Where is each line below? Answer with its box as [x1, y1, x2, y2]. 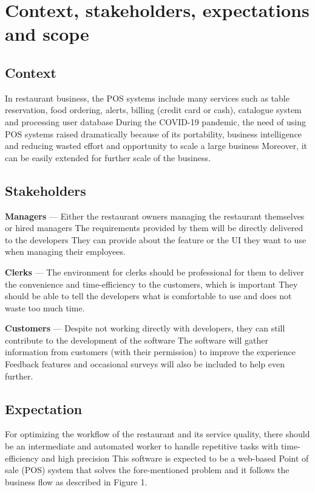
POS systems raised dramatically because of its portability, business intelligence [5, 127, 302, 140]
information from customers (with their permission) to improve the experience [5, 345, 296, 358]
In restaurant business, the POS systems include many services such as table [5, 91, 290, 104]
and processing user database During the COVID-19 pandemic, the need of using [5, 115, 306, 128]
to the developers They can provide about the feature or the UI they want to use [5, 233, 307, 246]
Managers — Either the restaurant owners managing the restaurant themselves [5, 209, 305, 222]
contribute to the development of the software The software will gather [5, 333, 268, 346]
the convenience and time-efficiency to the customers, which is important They [5, 277, 298, 290]
